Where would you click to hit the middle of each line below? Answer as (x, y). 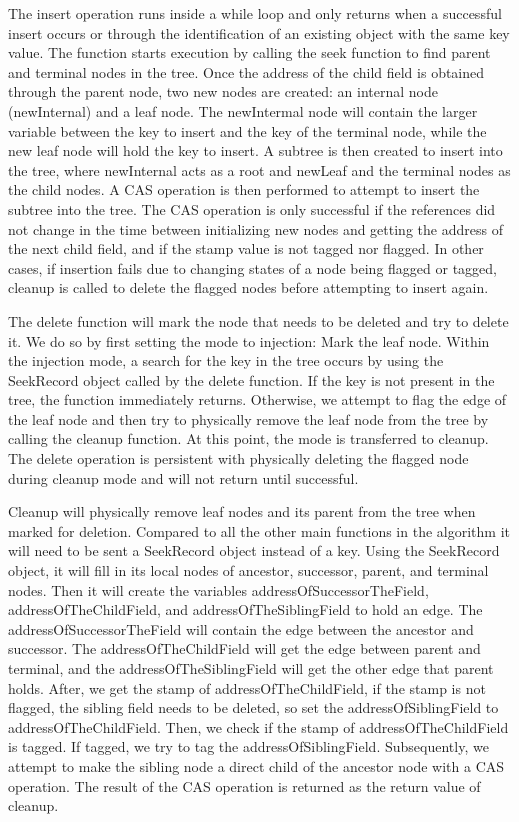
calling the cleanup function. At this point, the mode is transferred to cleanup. (248, 438)
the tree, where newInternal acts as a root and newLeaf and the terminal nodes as (259, 169)
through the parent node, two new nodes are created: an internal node (223, 91)
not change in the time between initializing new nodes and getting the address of (255, 228)
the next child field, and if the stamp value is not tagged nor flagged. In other (246, 248)
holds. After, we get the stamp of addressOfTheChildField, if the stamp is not (247, 687)
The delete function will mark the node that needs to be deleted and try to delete (258, 320)
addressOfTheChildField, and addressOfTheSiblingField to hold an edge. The (245, 609)
